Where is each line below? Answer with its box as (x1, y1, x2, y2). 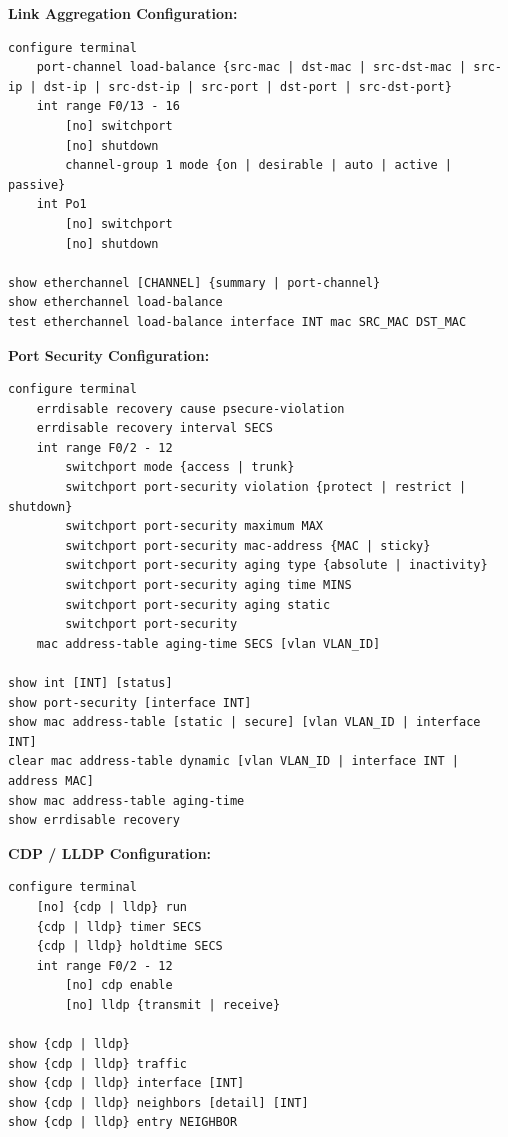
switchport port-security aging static (65, 597, 331, 612)
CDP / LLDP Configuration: (8, 842, 212, 863)
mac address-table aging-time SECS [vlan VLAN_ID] (36, 636, 381, 651)
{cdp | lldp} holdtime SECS (36, 939, 223, 954)
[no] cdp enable (65, 978, 173, 993)
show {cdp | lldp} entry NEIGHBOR (8, 1115, 238, 1130)
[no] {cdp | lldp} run (36, 899, 187, 914)
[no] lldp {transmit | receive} (65, 997, 281, 1012)
